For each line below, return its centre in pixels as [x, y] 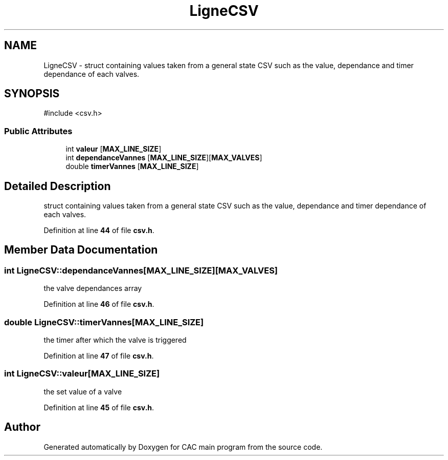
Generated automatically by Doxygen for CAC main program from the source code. [183, 447]
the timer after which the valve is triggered [115, 340]
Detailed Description [58, 186]
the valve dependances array [93, 288]
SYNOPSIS [32, 94]
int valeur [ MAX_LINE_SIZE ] [114, 149]
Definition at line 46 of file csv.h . [99, 304]
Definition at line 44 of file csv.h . [99, 231]
